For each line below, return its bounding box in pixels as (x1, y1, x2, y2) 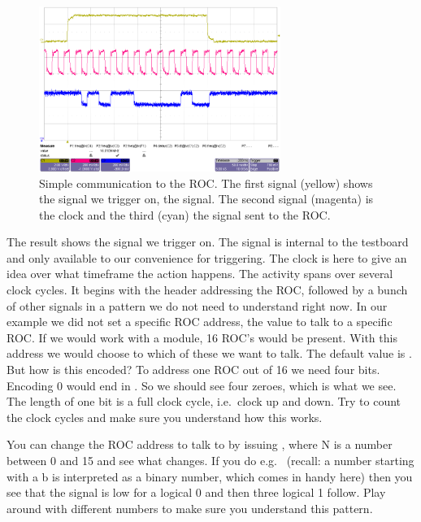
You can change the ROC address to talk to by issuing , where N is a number (7, 436, 393, 453)
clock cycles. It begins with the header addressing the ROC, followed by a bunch (7, 281, 408, 298)
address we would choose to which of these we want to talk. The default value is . (7, 345, 412, 362)
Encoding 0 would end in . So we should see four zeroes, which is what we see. (7, 376, 397, 394)
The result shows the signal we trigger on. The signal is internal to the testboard (7, 233, 409, 250)
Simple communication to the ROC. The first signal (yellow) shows (39, 174, 373, 191)
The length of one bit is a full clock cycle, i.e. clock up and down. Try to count (7, 393, 401, 410)
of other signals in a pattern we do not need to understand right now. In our (7, 297, 388, 314)
